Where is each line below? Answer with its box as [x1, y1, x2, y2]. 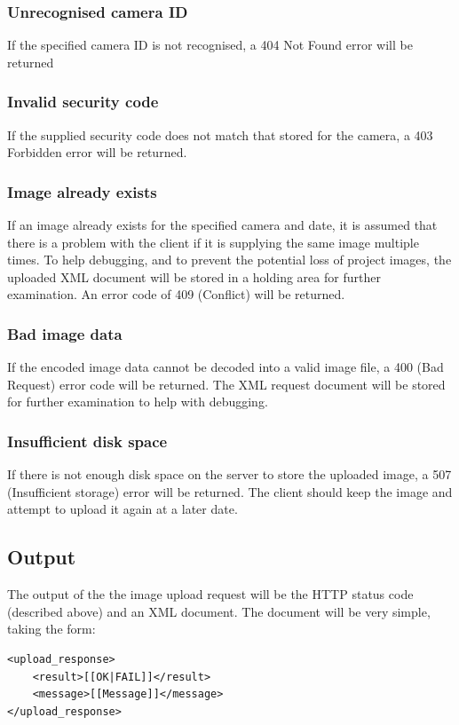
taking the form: [7, 619, 96, 638]
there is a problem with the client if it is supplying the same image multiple [7, 232, 419, 251]
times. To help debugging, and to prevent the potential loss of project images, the [7, 250, 452, 269]
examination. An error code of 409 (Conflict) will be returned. [7, 285, 345, 303]
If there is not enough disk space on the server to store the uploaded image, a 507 [7, 465, 452, 484]
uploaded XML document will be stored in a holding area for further [7, 267, 381, 286]
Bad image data [7, 322, 123, 344]
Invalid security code [7, 91, 159, 113]
